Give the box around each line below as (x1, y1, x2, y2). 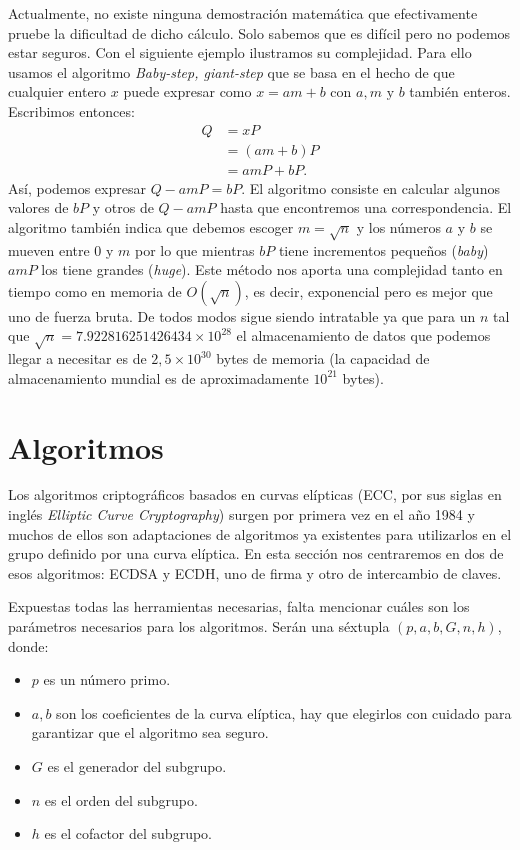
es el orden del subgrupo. (44, 789, 198, 810)
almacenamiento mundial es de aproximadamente (8, 367, 309, 388)
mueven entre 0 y (8, 239, 114, 260)
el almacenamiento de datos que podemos (236, 325, 491, 346)
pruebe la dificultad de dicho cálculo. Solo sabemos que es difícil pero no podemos (8, 22, 511, 43)
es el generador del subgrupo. (47, 756, 227, 776)
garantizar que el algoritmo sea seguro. (31, 722, 269, 743)
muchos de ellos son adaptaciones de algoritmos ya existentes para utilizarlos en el (8, 523, 512, 544)
